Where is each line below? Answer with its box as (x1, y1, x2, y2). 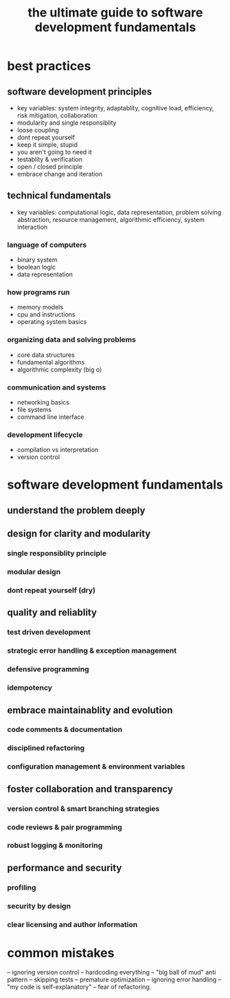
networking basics (16, 398, 70, 406)
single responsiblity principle (7, 549, 106, 558)
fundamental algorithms (16, 358, 85, 366)
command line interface (16, 413, 84, 421)
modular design (7, 567, 61, 577)
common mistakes (7, 945, 115, 961)
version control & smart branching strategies (7, 804, 160, 813)
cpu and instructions (16, 310, 76, 318)
